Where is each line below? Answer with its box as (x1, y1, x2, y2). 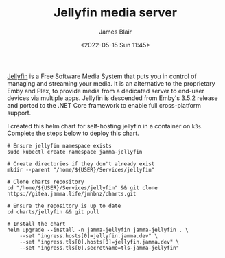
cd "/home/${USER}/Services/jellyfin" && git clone (7, 184, 158, 191)
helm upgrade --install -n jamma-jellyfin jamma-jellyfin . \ (7, 226, 189, 233)
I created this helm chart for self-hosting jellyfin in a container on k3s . (7, 121, 204, 130)
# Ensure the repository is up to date (7, 202, 121, 209)
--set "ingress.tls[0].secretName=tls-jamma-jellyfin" (19, 244, 180, 251)
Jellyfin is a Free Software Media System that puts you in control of (7, 72, 197, 80)
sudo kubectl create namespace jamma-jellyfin (7, 148, 143, 155)
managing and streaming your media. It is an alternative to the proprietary (7, 79, 215, 87)
